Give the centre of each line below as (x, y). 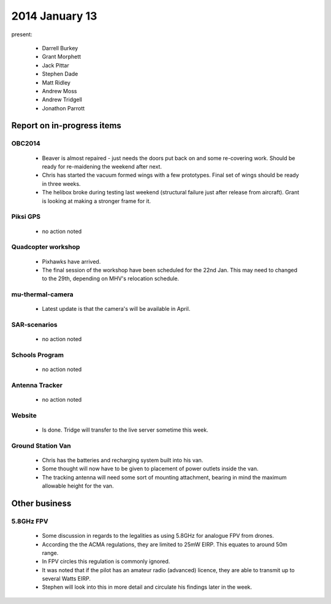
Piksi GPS (26, 216)
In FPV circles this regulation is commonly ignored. (106, 562)
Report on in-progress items (67, 126)
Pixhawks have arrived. (71, 261)
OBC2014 (26, 143)
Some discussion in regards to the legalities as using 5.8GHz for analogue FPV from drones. (158, 536)
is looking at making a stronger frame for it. (97, 201)
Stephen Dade (60, 74)
